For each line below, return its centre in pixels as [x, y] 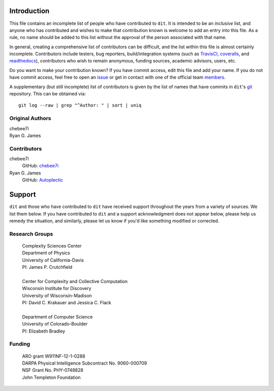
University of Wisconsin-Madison [57, 295]
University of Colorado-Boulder [55, 324]
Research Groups [31, 234]
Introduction [29, 11]
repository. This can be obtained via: [48, 94]
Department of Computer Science [58, 316]
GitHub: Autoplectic [43, 180]
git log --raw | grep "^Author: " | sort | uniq [80, 105]
